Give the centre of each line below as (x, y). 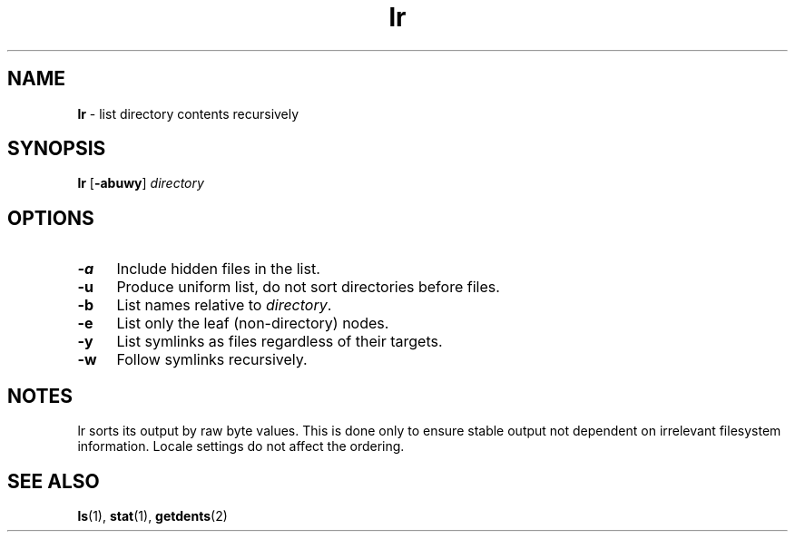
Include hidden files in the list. (218, 269)
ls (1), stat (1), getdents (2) (152, 515)
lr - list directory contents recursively (188, 113)
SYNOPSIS (57, 149)
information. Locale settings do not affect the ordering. (241, 446)
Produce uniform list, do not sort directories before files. (308, 287)
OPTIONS (51, 218)
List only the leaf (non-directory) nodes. (253, 323)
